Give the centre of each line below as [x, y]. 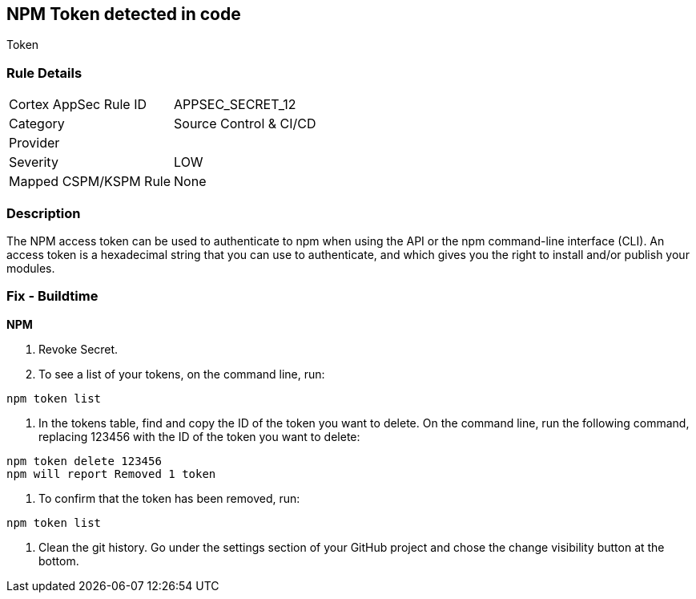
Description [44, 213]
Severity [34, 162]
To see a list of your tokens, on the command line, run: [182, 374]
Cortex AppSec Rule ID [78, 105]
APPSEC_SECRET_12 [235, 105]
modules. [31, 268]
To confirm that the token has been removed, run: [169, 498]
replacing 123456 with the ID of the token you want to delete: [199, 436]
